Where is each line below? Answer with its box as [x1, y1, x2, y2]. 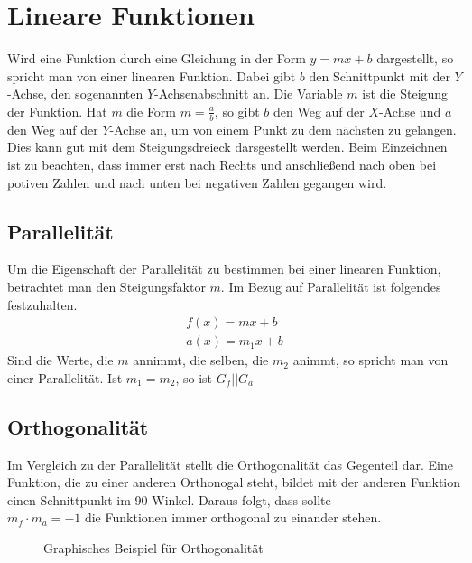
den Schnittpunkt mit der [309, 66, 450, 85]
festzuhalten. [7, 295, 78, 314]
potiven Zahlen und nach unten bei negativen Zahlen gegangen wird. [7, 173, 387, 192]
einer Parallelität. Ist [7, 368, 123, 387]
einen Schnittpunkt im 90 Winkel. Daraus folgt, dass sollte [7, 490, 331, 509]
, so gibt [214, 101, 260, 120]
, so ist [175, 368, 213, 387]
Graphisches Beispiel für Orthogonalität [43, 538, 264, 557]
